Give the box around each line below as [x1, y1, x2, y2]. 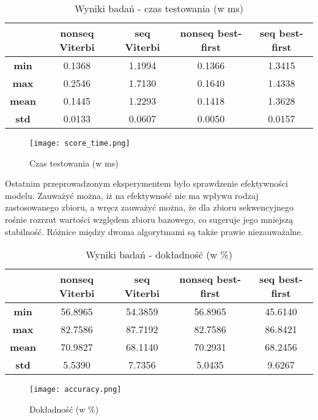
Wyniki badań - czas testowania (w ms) [75, 1, 243, 15]
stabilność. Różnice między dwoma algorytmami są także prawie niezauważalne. [5, 225, 303, 238]
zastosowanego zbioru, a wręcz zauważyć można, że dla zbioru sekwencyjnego [5, 201, 294, 214]
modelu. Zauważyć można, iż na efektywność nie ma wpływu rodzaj [5, 189, 259, 201]
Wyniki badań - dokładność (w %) [86, 247, 232, 262]
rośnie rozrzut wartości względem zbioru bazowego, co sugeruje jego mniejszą [5, 213, 294, 226]
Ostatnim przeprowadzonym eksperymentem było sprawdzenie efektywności [5, 177, 288, 190]
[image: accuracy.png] [29, 385, 122, 394]
